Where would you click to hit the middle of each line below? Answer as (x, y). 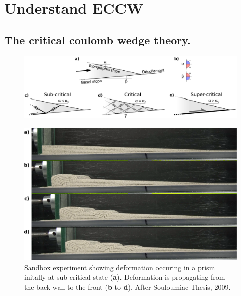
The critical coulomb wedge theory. (97, 39)
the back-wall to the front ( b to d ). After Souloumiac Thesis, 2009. (128, 287)
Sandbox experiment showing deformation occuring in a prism (120, 267)
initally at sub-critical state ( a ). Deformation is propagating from (125, 277)
